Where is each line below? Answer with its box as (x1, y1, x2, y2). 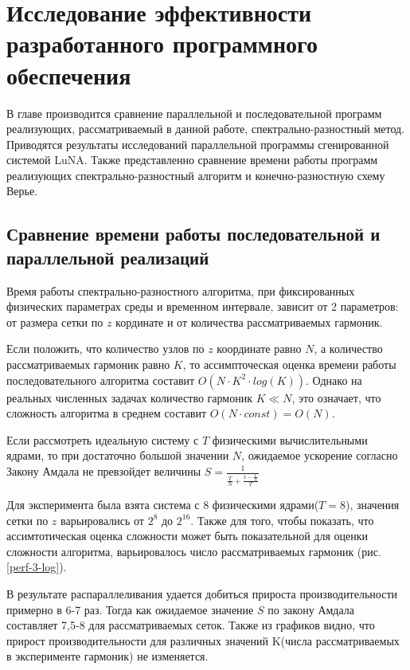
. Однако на (306, 371, 362, 388)
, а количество (314, 340, 383, 357)
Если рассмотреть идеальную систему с (6, 431, 199, 448)
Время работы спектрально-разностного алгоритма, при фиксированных (6, 282, 355, 299)
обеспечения (6, 58, 131, 91)
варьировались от (61, 511, 144, 528)
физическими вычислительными (212, 431, 368, 448)
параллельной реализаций (6, 245, 209, 269)
